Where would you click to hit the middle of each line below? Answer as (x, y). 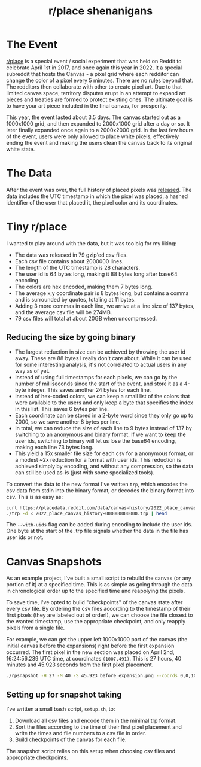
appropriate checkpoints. (37, 757)
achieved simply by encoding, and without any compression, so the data (104, 466)
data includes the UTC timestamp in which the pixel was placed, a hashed (97, 196)
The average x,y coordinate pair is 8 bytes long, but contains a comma (102, 293)
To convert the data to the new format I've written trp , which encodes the (97, 484)
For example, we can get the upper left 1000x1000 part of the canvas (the (97, 640)
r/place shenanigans (100, 11)
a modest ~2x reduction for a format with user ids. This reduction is (98, 459)
